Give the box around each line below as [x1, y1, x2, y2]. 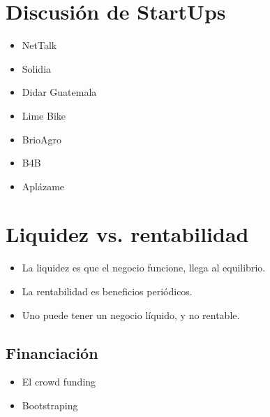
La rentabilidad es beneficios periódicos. [22, 284, 193, 298]
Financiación [6, 341, 98, 363]
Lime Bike [22, 108, 66, 122]
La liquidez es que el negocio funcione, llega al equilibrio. [22, 260, 266, 275]
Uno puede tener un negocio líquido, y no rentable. [22, 307, 240, 322]
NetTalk [22, 38, 57, 52]
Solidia [22, 61, 52, 76]
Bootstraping [22, 397, 78, 412]
